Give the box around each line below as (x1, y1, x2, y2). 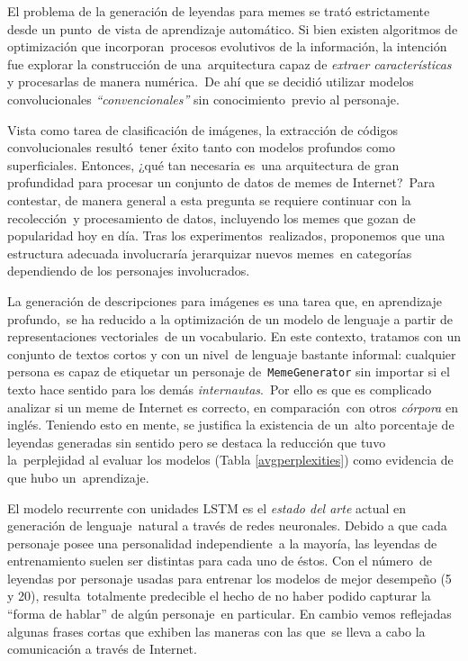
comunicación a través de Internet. (7, 639, 197, 658)
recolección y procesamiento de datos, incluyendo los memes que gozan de (7, 208, 416, 227)
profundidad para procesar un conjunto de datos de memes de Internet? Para (7, 173, 436, 192)
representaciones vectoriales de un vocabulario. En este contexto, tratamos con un (7, 327, 461, 346)
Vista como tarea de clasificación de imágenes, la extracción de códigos (7, 120, 398, 139)
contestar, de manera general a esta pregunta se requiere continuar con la (7, 190, 411, 209)
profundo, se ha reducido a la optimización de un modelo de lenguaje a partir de (7, 309, 453, 328)
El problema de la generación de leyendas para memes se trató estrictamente (7, 2, 430, 20)
